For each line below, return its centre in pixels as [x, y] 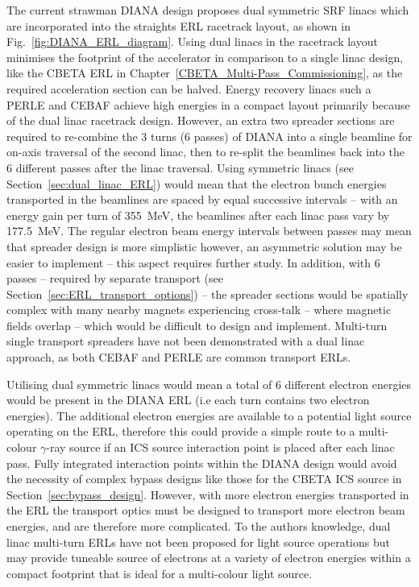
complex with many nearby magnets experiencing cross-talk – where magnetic [199, 310]
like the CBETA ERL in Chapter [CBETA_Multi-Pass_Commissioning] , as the [205, 73]
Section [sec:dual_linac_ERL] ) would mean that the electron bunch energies [197, 183]
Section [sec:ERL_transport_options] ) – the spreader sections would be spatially [207, 293]
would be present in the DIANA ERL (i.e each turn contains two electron [188, 400]
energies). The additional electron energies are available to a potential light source [209, 415]
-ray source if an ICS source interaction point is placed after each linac [220, 447]
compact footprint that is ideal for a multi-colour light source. [160, 573]
